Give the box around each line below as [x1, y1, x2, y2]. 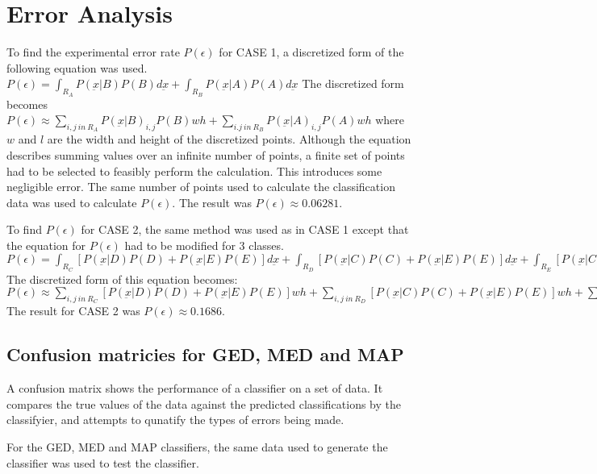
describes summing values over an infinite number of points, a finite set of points [6, 146, 405, 163]
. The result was [172, 193, 252, 210]
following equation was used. [6, 59, 148, 76]
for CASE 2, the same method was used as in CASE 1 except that [81, 221, 409, 238]
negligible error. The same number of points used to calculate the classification [6, 178, 395, 195]
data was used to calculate [6, 193, 137, 210]
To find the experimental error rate [6, 44, 180, 60]
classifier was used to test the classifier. [6, 454, 199, 471]
